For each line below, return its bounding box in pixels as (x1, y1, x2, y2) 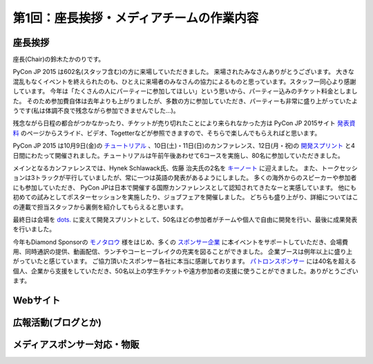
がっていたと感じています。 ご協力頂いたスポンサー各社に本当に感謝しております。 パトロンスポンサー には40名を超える (12, 257, 357, 266)
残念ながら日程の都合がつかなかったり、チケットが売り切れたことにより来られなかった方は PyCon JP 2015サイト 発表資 (12, 119, 356, 127)
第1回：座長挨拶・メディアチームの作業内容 (12, 10, 259, 26)
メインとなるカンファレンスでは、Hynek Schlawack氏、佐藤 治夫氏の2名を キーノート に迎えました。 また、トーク (12, 163, 340, 172)
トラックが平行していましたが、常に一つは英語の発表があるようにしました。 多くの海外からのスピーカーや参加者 (35, 174, 357, 182)
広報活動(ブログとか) (12, 317, 102, 329)
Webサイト (12, 295, 61, 307)
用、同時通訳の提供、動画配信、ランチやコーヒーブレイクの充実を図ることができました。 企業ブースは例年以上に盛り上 (12, 248, 353, 256)
